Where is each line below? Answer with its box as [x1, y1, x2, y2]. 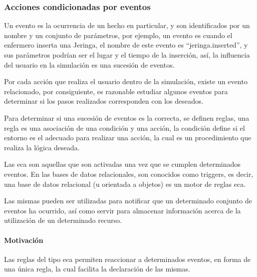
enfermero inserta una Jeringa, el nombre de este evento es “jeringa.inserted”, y [4, 40, 248, 50]
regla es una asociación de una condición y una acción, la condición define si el [4, 122, 245, 133]
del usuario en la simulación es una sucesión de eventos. [4, 59, 175, 70]
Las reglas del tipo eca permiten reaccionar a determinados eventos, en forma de [4, 253, 251, 264]
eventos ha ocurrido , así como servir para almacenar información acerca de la [4, 205, 241, 215]
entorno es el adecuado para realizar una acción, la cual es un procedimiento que [4, 132, 251, 143]
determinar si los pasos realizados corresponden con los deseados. [4, 96, 203, 106]
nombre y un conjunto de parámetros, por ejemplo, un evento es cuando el [4, 30, 232, 40]
